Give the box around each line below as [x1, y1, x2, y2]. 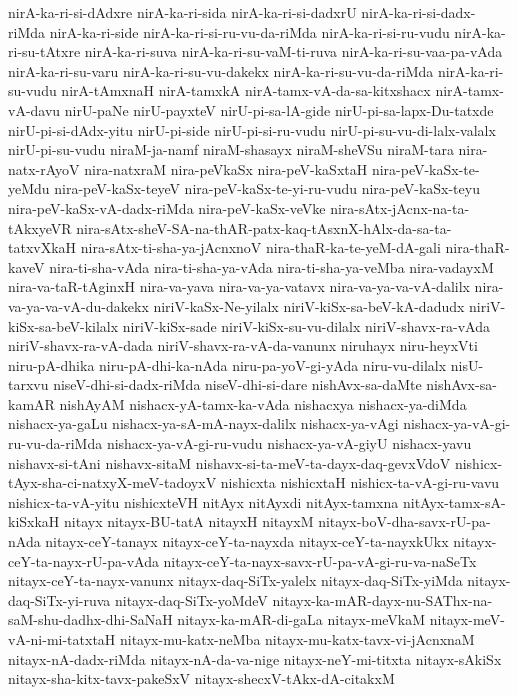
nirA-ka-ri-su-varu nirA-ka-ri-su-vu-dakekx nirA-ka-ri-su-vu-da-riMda [8, 60, 434, 81]
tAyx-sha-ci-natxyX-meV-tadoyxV [8, 472, 217, 493]
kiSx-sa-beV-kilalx [8, 315, 119, 336]
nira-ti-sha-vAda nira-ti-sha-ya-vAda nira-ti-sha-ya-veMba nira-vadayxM [49, 256, 494, 277]
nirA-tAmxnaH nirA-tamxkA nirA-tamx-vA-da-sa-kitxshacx [61, 80, 431, 101]
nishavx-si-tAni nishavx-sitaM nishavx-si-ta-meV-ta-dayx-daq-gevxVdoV [8, 452, 451, 473]
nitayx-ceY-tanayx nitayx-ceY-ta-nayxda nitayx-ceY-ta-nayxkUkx [45, 531, 449, 552]
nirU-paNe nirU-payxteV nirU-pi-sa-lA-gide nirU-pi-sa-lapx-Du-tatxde [64, 99, 494, 120]
